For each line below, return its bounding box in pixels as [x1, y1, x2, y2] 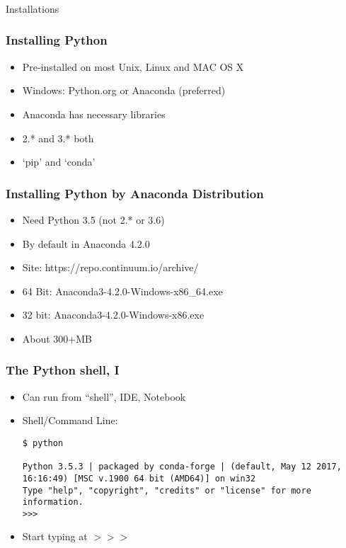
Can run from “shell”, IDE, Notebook [22, 389, 186, 404]
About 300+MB [22, 331, 93, 346]
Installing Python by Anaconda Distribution [6, 184, 264, 202]
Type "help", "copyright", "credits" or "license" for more [22, 485, 311, 496]
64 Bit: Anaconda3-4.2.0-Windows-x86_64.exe [22, 283, 223, 298]
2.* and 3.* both [22, 130, 94, 145]
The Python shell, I [6, 361, 120, 379]
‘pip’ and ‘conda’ [22, 154, 96, 169]
